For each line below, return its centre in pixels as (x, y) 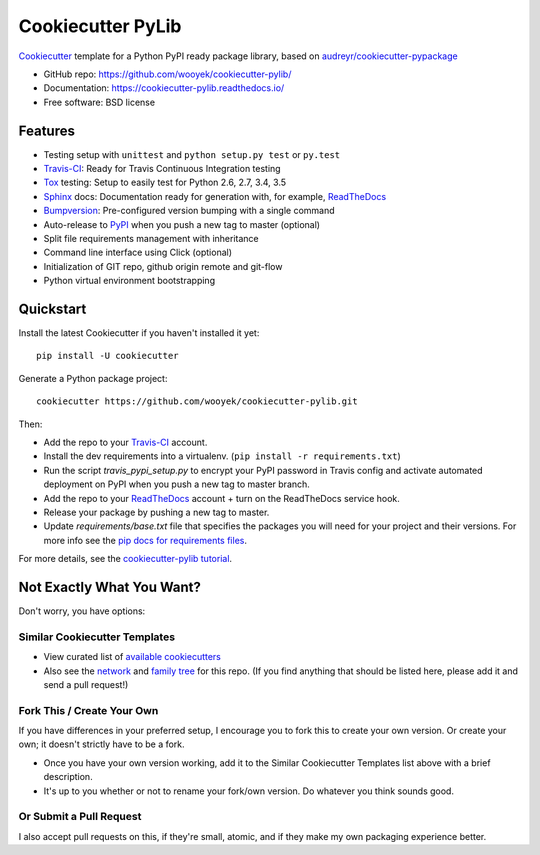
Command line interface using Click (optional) (138, 252)
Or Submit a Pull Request (80, 817)
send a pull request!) (86, 684)
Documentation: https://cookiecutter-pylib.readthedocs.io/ (164, 88)
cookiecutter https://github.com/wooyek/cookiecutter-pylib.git (197, 401)
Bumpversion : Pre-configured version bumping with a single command (189, 211)
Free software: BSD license (99, 102)
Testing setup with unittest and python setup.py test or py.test (191, 154)
